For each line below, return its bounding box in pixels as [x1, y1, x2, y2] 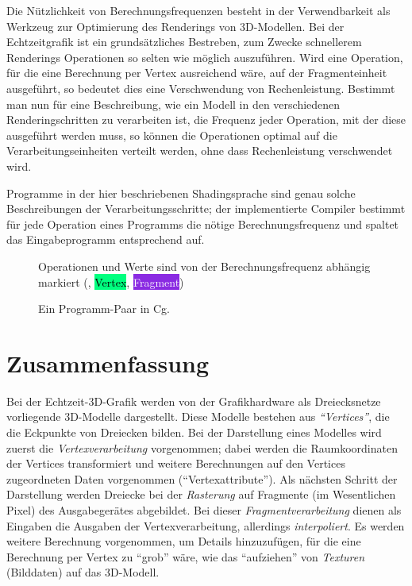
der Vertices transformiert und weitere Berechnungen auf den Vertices [6, 455, 345, 472]
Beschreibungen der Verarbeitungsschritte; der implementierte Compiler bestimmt [6, 200, 406, 217]
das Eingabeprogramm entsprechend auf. [6, 231, 205, 248]
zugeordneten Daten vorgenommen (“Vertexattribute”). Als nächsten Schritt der [6, 470, 398, 487]
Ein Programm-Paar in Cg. [38, 300, 170, 317]
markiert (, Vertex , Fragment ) [38, 273, 184, 290]
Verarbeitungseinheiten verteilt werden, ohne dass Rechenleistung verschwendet [6, 142, 393, 159]
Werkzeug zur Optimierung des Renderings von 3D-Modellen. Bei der [6, 17, 345, 34]
